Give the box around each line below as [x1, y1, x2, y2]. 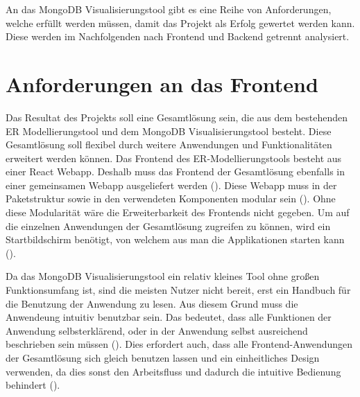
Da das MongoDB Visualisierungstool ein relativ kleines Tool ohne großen [6, 269, 320, 283]
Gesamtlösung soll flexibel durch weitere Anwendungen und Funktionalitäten [6, 137, 332, 152]
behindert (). [6, 378, 60, 392]
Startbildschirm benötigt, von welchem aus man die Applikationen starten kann [6, 232, 345, 247]
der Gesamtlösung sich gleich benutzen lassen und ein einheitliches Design [6, 351, 320, 364]
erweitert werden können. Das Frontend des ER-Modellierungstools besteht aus [6, 150, 342, 165]
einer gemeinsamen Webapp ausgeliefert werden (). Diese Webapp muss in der [6, 177, 337, 192]
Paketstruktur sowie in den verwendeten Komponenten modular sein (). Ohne [6, 191, 336, 206]
